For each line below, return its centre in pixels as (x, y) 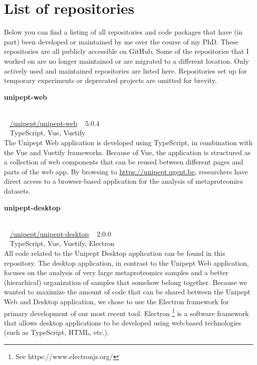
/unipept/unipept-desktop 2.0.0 (60, 233)
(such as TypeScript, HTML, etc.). (57, 332)
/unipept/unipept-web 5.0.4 (55, 123)
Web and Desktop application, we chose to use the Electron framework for (116, 301)
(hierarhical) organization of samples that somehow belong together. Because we (126, 282)
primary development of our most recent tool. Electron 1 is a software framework (127, 312)
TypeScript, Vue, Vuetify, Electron (62, 243)
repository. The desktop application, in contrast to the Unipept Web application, (127, 263)
